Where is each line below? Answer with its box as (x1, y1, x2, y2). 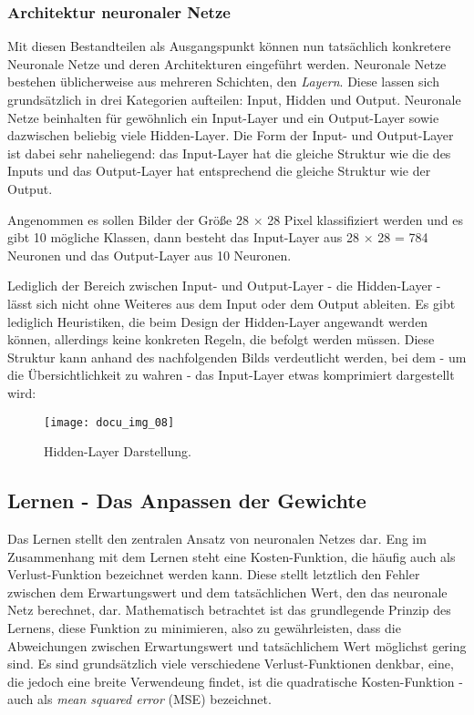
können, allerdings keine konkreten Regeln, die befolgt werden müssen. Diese (7, 330, 435, 349)
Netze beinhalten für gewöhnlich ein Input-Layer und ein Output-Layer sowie (7, 107, 439, 127)
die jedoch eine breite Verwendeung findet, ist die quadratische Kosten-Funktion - (7, 671, 463, 690)
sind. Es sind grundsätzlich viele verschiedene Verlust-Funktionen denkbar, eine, (7, 654, 454, 673)
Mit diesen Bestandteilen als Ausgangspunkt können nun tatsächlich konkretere (7, 36, 451, 56)
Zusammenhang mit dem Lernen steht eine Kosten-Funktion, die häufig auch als (7, 546, 456, 566)
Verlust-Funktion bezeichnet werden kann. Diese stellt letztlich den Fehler (7, 565, 420, 584)
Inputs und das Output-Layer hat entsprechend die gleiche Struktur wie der (7, 161, 431, 180)
